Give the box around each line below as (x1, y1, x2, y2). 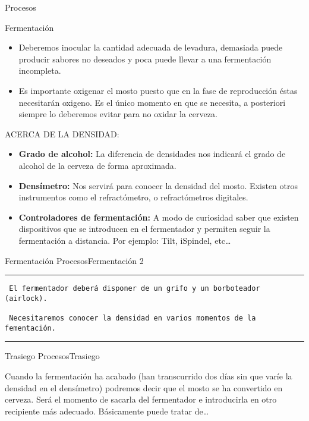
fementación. (5, 323, 56, 332)
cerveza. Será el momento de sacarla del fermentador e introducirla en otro (5, 393, 277, 406)
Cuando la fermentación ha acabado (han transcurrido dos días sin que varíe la (5, 369, 292, 382)
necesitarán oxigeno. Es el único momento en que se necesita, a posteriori (18, 96, 286, 108)
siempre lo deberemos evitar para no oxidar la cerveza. (18, 108, 217, 120)
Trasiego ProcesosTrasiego (5, 350, 100, 362)
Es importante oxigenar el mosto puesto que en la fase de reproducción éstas (18, 84, 298, 96)
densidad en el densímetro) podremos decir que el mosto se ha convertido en (5, 381, 283, 394)
